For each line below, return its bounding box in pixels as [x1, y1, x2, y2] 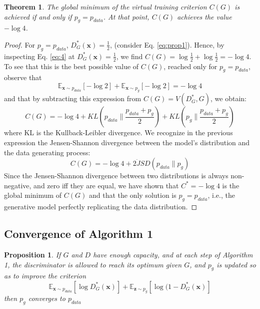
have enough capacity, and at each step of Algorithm [93, 249, 253, 259]
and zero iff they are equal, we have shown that [33, 180, 179, 190]
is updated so [216, 259, 256, 269]
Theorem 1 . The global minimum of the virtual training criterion [4, 2, 207, 12]
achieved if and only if [4, 11, 72, 22]
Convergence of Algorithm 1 [4, 226, 153, 241]
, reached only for [163, 61, 217, 71]
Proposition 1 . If [4, 249, 61, 259]
